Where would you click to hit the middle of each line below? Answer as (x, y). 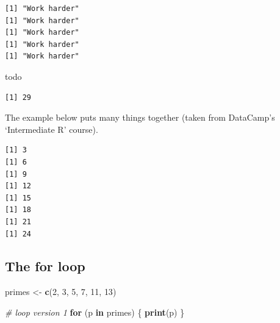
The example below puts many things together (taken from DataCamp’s (140, 117)
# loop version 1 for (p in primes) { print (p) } (95, 312)
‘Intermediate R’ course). (52, 129)
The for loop (45, 266)
